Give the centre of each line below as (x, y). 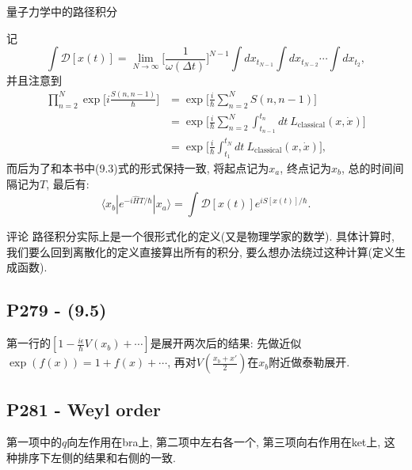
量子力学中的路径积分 (62, 11)
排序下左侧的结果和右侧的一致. (96, 457)
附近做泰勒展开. (309, 362)
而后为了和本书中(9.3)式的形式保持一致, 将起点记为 (138, 167)
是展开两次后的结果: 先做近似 (226, 343)
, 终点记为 (305, 167)
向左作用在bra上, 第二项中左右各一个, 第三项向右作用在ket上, (224, 442)
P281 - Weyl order (84, 409)
